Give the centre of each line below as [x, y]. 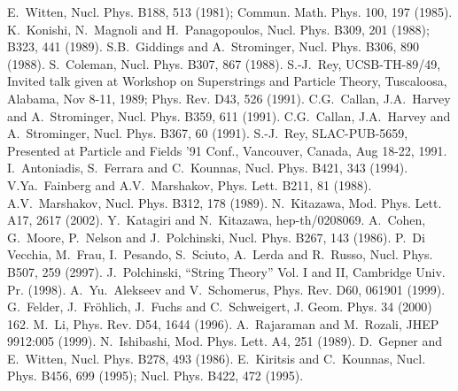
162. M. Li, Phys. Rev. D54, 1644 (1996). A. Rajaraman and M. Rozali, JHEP [223, 323]
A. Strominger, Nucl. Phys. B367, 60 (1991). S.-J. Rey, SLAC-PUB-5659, [208, 133]
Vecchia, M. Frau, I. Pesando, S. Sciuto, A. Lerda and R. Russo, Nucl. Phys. [220, 254]
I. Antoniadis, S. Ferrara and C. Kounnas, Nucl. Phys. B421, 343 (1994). [208, 168]
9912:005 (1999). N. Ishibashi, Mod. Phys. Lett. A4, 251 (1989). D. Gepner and [225, 341]
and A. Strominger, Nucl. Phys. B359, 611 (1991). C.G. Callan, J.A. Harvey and [229, 115]
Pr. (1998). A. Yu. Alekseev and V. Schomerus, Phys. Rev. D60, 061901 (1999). [226, 289]
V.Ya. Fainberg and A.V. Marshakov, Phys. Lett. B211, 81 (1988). [190, 184]
